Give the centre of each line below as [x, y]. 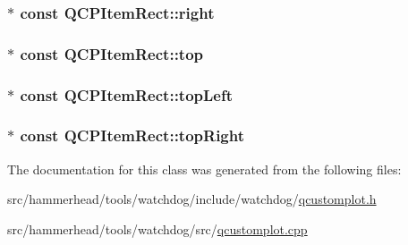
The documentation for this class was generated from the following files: [204, 169]
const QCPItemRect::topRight [132, 135]
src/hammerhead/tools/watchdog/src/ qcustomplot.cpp [157, 228]
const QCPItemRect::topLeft [127, 94]
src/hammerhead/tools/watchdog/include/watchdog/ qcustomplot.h [192, 199]
